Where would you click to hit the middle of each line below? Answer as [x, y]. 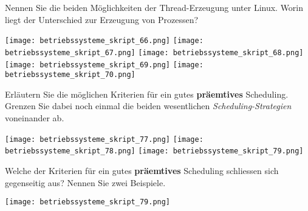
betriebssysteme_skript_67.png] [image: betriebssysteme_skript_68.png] [154, 52]
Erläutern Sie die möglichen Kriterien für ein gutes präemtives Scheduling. [147, 94]
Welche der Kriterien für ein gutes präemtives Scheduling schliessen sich [142, 170]
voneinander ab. [35, 118]
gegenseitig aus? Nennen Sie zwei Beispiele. [85, 182]
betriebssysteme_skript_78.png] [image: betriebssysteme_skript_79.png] [154, 151]
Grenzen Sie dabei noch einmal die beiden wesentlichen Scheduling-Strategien [148, 106]
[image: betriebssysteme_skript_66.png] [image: [104, 41]
